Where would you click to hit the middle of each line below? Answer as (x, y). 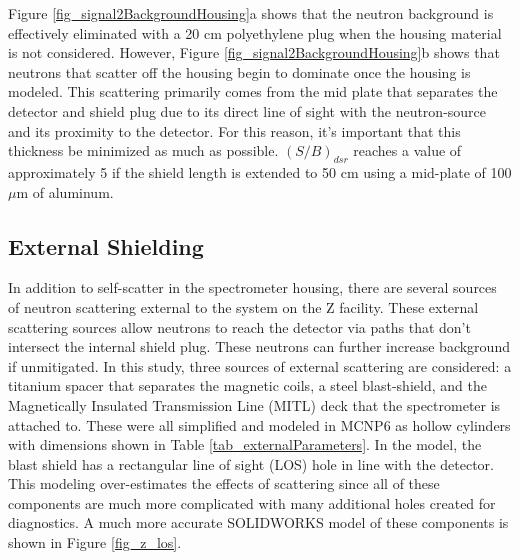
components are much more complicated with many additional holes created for (252, 502)
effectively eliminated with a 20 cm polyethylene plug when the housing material (255, 32)
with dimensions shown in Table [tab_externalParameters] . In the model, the (245, 444)
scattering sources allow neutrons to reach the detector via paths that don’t (239, 326)
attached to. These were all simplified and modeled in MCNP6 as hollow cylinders (259, 424)
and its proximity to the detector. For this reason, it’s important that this (234, 130)
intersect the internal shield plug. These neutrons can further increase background (259, 346)
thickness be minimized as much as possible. (143, 150)
